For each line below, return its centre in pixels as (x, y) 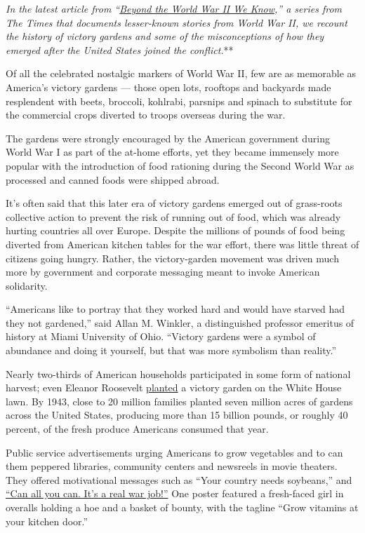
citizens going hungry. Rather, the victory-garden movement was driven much (172, 258)
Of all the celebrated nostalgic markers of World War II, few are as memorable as (181, 73)
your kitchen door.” (47, 521)
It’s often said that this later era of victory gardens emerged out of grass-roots (174, 203)
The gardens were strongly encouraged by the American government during (168, 138)
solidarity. (27, 285)
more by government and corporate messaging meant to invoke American (163, 272)
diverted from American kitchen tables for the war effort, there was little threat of (182, 244)
